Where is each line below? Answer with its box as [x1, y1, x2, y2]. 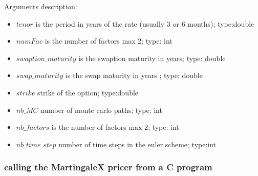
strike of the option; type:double [37, 87, 139, 97]
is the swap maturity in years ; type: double [66, 70, 203, 81]
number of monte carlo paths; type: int [40, 104, 162, 115]
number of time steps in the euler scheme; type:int [58, 139, 217, 149]
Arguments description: [4, 1, 77, 11]
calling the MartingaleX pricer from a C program [4, 161, 212, 173]
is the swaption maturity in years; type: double [78, 52, 226, 63]
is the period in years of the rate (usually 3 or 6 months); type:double [35, 18, 254, 29]
